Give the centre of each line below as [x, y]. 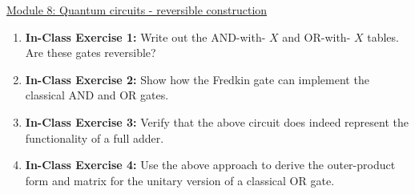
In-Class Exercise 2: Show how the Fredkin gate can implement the [197, 79]
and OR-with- [316, 36]
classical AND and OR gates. [97, 95]
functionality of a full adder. [95, 137]
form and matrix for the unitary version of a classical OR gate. [180, 180]
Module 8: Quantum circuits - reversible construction [137, 10]
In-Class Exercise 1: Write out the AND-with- [145, 36]
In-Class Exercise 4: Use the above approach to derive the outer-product [210, 165]
